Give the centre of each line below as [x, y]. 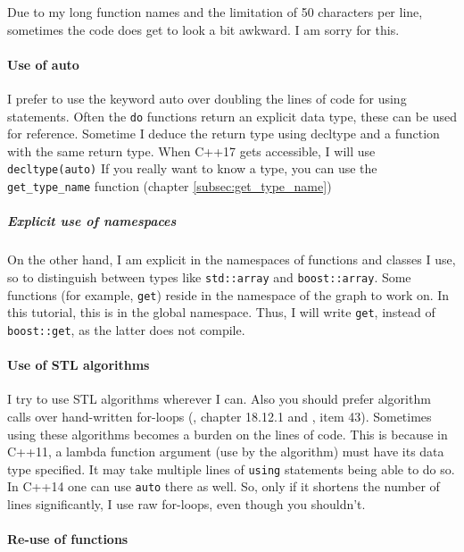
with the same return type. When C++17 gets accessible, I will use [191, 151]
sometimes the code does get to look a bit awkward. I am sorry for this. [203, 29]
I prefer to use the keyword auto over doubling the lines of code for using [207, 98]
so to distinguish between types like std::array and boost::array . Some [209, 276]
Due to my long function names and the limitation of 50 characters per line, [215, 12]
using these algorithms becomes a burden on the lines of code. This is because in [228, 434]
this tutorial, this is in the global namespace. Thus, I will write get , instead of [221, 312]
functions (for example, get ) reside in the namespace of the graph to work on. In [228, 294]
